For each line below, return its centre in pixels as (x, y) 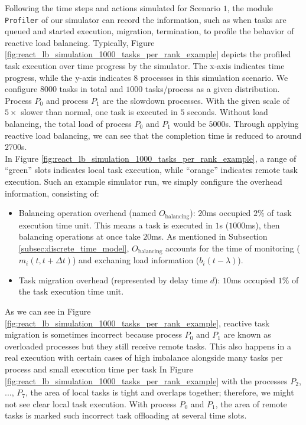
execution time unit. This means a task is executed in (115, 225)
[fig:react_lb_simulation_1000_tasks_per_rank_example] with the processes (146, 380)
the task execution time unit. (71, 291)
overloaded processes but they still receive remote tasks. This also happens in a (148, 346)
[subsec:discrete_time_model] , (74, 248)
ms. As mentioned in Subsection (209, 236)
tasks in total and (91, 89)
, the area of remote (251, 403)
